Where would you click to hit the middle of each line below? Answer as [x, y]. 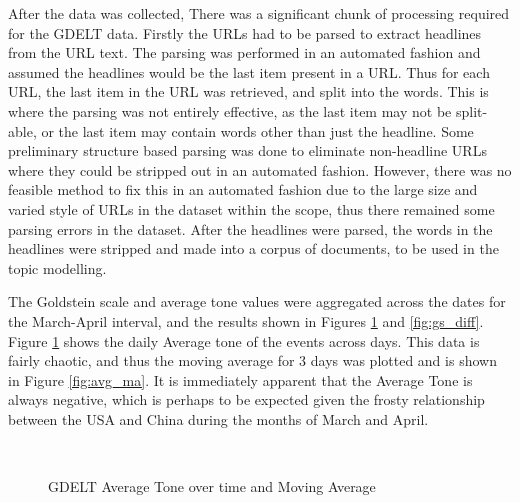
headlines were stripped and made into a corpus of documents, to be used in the [253, 248]
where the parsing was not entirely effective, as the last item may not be [230, 110]
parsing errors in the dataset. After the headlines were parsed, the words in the [250, 228]
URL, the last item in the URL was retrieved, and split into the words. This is [248, 91]
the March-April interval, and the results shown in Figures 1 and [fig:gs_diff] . [246, 320]
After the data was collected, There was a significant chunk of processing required [259, 13]
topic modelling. [57, 267]
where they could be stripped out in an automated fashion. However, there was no [260, 169]
